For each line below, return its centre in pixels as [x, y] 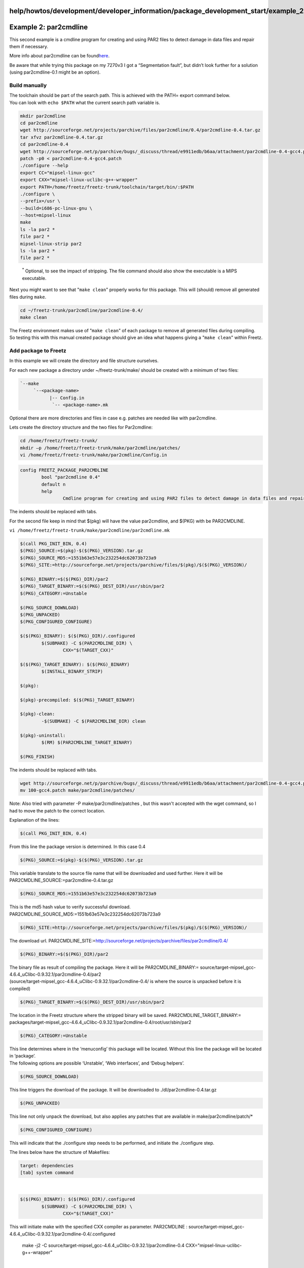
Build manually [28, 85]
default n [53, 484]
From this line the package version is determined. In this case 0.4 [78, 847]
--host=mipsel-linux [45, 215]
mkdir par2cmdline [43, 116]
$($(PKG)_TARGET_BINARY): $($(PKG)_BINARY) [75, 664]
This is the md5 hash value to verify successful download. [70, 907]
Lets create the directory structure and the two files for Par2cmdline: [81, 427]
